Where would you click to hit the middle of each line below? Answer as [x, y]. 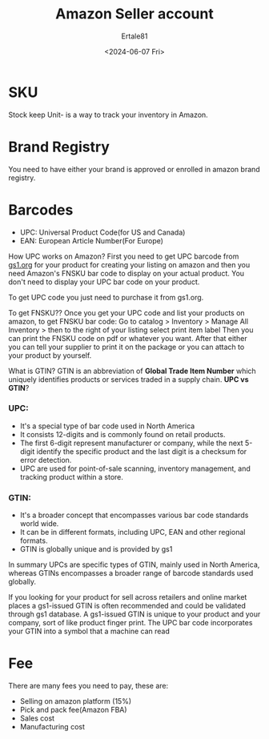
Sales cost [37, 718]
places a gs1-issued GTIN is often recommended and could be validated [127, 606]
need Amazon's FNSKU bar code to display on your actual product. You [126, 273]
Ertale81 [134, 36]
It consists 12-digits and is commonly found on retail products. [122, 434]
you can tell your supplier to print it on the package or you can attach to [126, 347]
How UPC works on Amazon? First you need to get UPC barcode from [124, 256]
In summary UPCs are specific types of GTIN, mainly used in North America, [134, 564]
